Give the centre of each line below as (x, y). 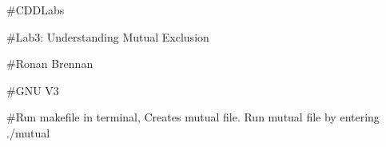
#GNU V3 (33, 90)
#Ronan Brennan (50, 64)
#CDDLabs (36, 10)
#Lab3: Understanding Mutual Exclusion (108, 36)
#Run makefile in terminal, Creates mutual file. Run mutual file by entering (193, 117)
